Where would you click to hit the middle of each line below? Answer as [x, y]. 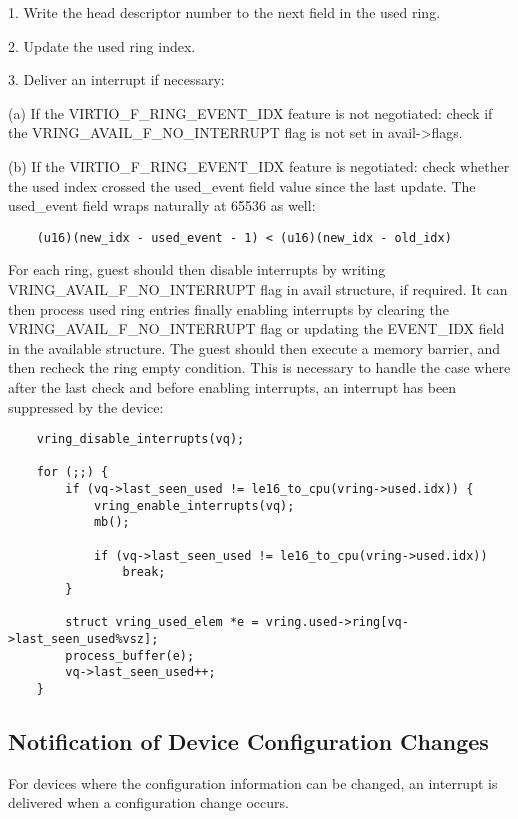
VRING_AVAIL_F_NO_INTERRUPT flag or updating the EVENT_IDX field [256, 328]
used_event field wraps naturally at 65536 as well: [162, 205]
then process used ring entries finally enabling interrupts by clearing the [228, 308]
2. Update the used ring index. [102, 45]
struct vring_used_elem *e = [162, 622]
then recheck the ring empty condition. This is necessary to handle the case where [259, 367]
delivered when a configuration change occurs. [148, 802]
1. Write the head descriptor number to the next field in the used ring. [224, 12]
